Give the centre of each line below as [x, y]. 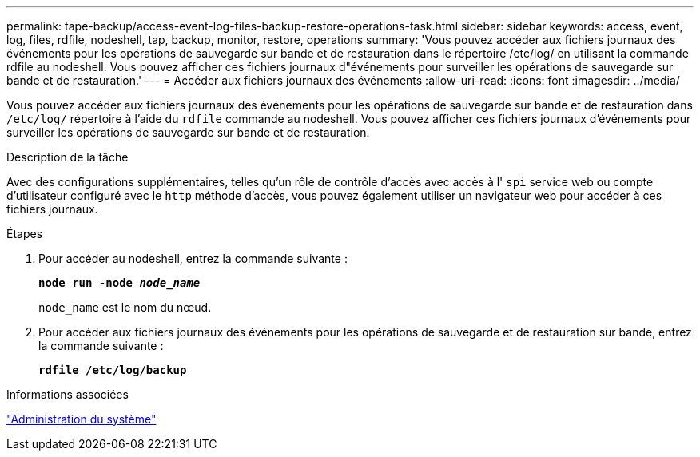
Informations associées [68, 394]
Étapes [25, 234]
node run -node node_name [119, 283]
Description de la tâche [68, 157]
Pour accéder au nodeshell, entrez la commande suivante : [193, 258]
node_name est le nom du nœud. [125, 307]
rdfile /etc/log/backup [113, 370]
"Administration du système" [82, 419]
